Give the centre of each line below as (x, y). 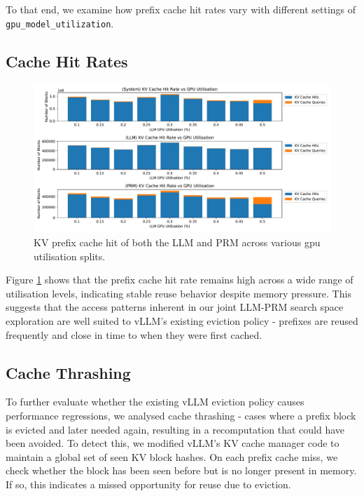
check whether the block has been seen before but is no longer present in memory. (181, 470)
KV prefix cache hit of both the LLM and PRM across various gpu (177, 242)
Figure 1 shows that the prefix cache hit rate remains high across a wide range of (180, 280)
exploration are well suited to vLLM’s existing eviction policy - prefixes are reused (182, 321)
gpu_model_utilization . (60, 23)
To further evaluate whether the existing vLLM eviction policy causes (155, 402)
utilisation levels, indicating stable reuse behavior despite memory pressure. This (178, 293)
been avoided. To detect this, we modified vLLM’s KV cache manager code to (173, 443)
